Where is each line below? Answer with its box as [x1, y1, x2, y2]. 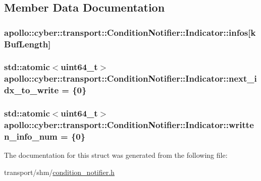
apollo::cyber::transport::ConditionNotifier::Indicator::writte [4, 118, 254, 131]
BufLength [4, 37, 48, 50]
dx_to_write [4, 84, 59, 96]
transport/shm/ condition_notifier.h [4, 166, 115, 177]
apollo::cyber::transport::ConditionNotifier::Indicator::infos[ [4, 26, 251, 38]
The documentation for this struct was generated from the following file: [4, 150, 228, 160]
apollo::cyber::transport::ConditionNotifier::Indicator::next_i [4, 72, 257, 85]
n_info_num [4, 130, 58, 142]
